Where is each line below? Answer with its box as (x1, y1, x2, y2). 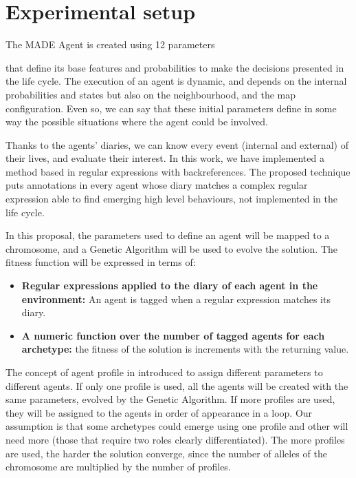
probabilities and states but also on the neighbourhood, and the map (5, 87, 296, 101)
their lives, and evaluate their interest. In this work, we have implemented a (5, 151, 324, 165)
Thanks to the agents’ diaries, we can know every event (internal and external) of (5, 137, 348, 152)
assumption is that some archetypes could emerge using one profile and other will (5, 419, 348, 433)
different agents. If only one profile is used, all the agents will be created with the (5, 378, 348, 393)
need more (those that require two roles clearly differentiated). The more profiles (5, 432, 345, 446)
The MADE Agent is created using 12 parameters (5, 37, 215, 52)
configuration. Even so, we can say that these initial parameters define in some (5, 101, 337, 115)
